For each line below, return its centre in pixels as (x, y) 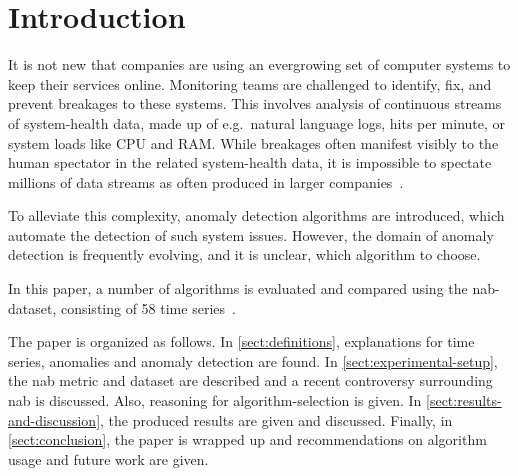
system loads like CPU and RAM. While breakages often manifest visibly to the (253, 142)
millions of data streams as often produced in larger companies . (206, 181)
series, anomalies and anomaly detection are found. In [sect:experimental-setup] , (253, 360)
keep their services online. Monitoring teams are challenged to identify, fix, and (250, 83)
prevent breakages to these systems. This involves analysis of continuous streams (255, 103)
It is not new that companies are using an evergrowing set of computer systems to (259, 64)
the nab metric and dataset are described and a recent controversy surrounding (250, 380)
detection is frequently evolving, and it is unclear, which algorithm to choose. (244, 254)
